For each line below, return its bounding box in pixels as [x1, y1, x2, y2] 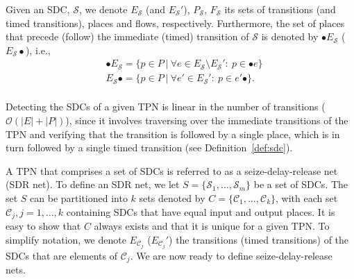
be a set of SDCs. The [253, 177, 348, 192]
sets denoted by [139, 191, 205, 205]
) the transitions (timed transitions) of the [169, 232, 349, 246]
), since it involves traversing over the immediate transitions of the [65, 113, 348, 128]
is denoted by [261, 29, 319, 44]
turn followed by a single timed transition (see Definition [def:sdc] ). [6, 140, 293, 155]
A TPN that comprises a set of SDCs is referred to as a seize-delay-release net [6, 163, 338, 178]
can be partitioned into [30, 191, 128, 205]
